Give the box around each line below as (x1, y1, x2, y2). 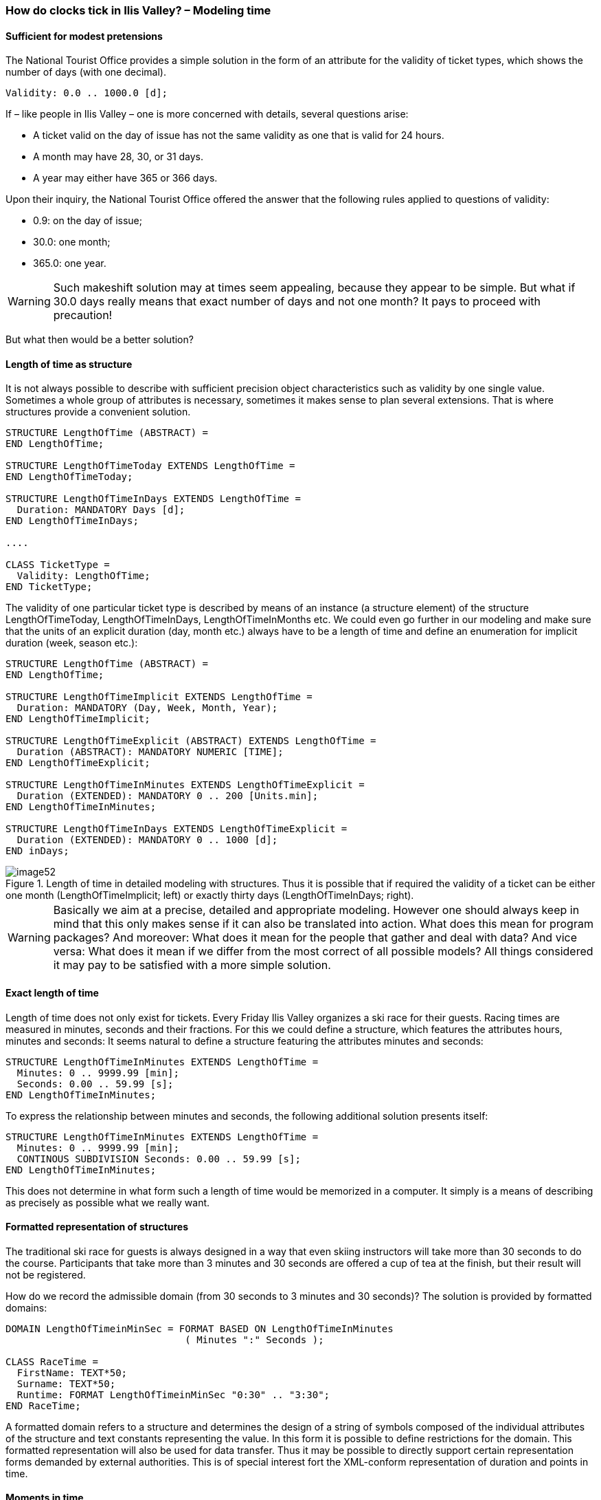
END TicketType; (5, 581, 93, 593)
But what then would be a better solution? (5, 334, 194, 346)
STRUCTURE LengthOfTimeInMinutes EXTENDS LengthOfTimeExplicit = (5, 779, 365, 791)
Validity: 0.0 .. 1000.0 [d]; (5, 87, 168, 99)
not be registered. (5, 1268, 86, 1281)
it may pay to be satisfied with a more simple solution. (53, 958, 331, 972)
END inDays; (5, 845, 69, 857)
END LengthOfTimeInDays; (5, 515, 139, 527)
